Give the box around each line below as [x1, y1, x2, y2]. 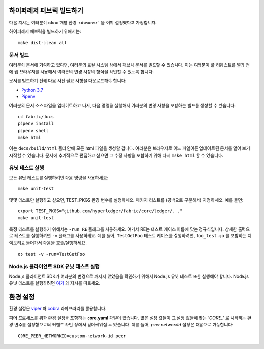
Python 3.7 [21, 87, 44, 93]
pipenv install [18, 121, 54, 127]
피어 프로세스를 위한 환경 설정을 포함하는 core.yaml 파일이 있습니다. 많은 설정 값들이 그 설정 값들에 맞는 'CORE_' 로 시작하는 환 [9, 315, 252, 321]
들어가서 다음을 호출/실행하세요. [26, 240, 87, 246]
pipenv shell [18, 128, 49, 133]
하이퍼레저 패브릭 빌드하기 [9, 6, 83, 15]
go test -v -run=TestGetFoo [18, 251, 85, 256]
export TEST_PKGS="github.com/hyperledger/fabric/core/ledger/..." [18, 209, 183, 214]
